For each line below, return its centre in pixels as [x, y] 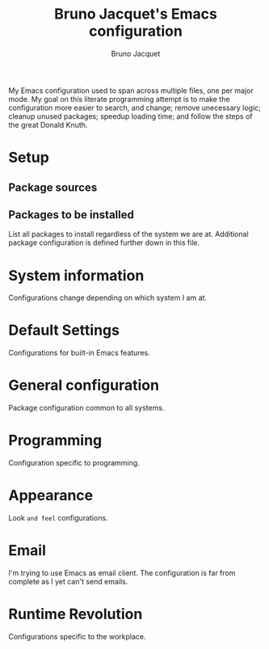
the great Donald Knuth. [48, 124]
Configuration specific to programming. [74, 463]
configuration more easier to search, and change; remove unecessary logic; [134, 107]
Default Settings [64, 330]
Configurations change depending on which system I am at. [108, 298]
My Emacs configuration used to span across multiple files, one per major [131, 91]
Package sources [53, 187]
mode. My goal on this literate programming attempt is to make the [119, 99]
